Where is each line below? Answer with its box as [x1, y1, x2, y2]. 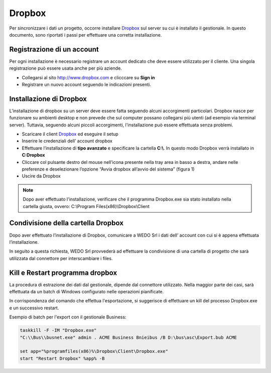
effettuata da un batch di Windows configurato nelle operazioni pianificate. [9, 288, 164, 294]
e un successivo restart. [9, 305, 59, 311]
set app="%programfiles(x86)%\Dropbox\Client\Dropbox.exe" [20, 348, 168, 354]
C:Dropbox [22, 152, 45, 158]
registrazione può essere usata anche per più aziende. [9, 65, 122, 71]
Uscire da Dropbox [22, 173, 61, 179]
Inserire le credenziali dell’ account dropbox [22, 138, 113, 144]
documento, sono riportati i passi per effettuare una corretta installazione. [9, 32, 162, 38]
